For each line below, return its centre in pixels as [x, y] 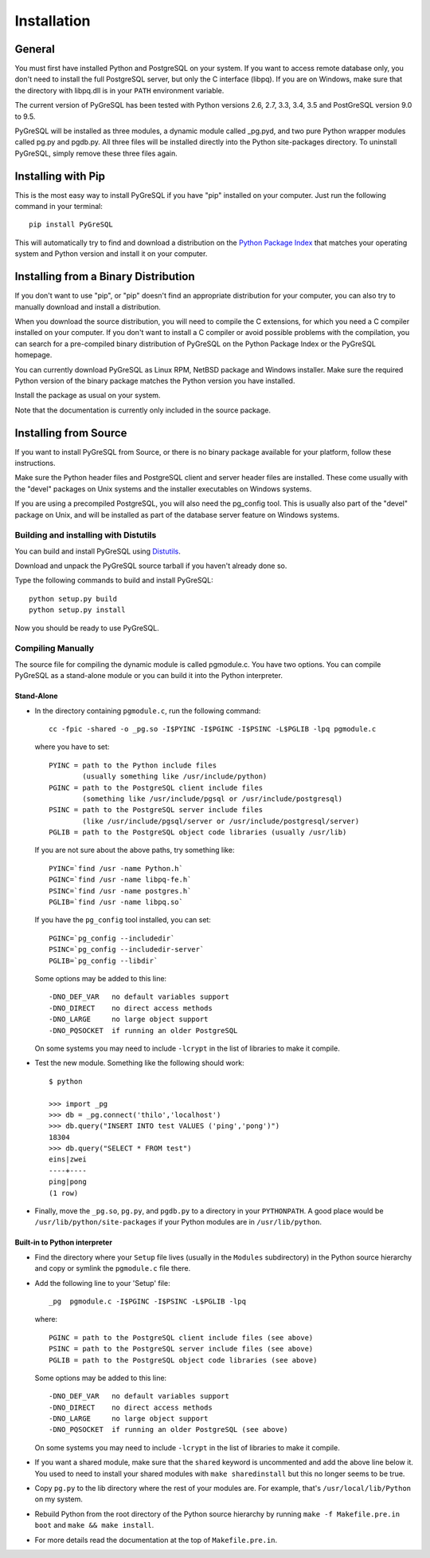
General [35, 49]
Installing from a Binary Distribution [105, 276]
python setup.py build [73, 599]
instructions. [35, 463]
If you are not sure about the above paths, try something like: [135, 850]
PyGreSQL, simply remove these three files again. [96, 153]
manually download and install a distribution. [88, 306]
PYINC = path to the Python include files [133, 765]
